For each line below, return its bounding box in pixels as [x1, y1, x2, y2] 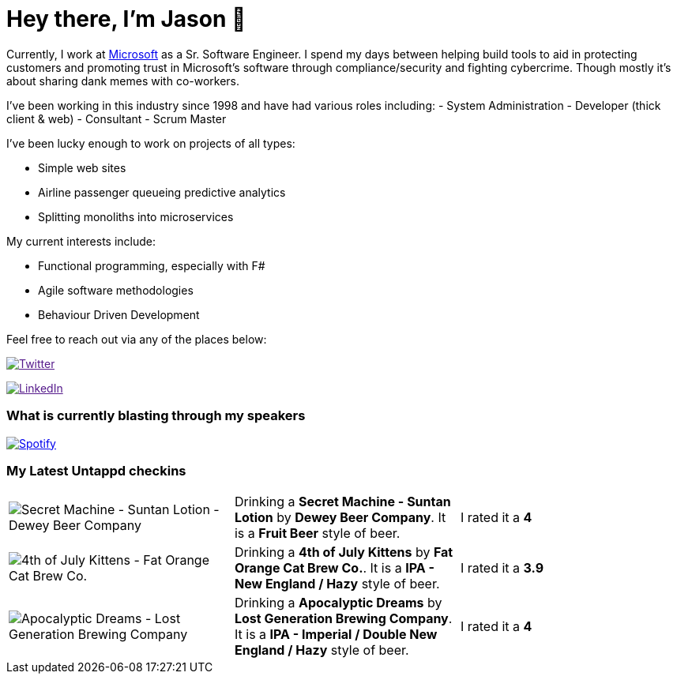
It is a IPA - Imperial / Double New [234, 626, 438, 643]
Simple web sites [38, 160, 126, 175]
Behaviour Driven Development [38, 307, 200, 321]
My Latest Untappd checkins [6, 462, 186, 479]
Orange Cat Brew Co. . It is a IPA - [234, 560, 434, 577]
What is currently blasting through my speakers [6, 408, 306, 424]
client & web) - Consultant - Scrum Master [6, 111, 227, 126]
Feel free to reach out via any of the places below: [6, 332, 267, 346]
